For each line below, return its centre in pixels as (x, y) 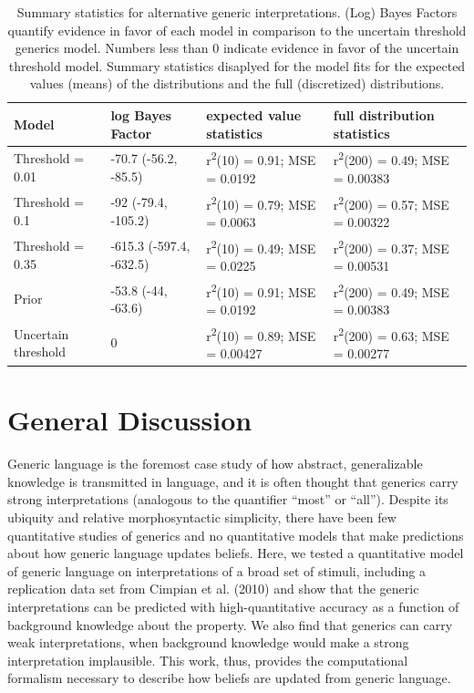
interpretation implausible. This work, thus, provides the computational (208, 660)
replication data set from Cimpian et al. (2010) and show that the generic (213, 589)
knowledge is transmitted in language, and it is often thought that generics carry (233, 481)
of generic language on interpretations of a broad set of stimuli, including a (216, 570)
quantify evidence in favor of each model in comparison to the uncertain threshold (237, 30)
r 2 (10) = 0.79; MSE (261, 202)
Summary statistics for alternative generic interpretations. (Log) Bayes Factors (237, 12)
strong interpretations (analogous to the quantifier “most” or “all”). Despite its (228, 499)
